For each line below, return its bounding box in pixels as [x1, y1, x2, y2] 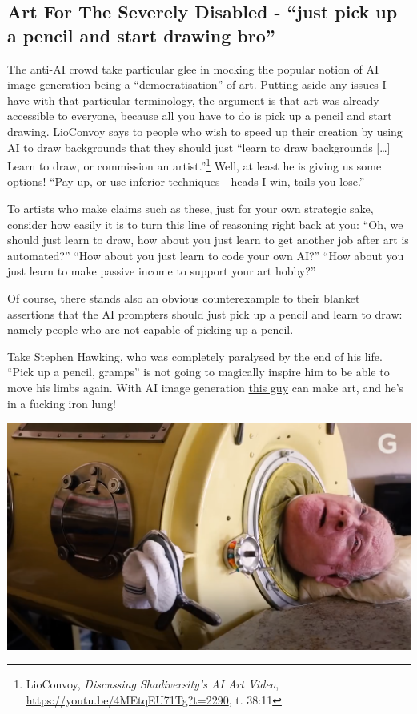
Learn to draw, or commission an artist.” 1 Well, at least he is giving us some [7, 155, 382, 174]
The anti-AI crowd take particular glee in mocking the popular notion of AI [7, 60, 379, 77]
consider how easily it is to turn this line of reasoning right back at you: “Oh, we [7, 215, 403, 232]
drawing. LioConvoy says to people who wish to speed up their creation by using [7, 122, 403, 139]
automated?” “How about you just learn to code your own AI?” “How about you [7, 247, 404, 263]
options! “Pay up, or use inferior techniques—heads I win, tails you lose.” [7, 173, 365, 190]
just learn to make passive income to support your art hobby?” [7, 263, 316, 279]
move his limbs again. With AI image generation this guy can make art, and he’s [7, 379, 404, 395]
